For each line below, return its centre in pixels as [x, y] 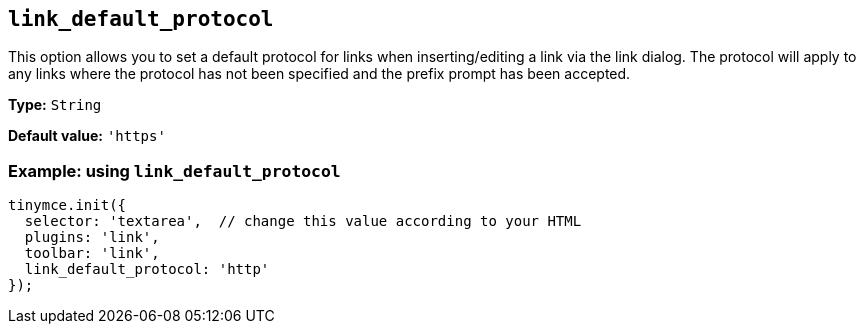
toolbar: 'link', [92, 253]
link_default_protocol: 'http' [147, 269]
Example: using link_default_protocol [174, 170]
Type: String [55, 105]
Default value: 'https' [87, 136]
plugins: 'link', [92, 237]
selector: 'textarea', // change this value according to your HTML [303, 221]
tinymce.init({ [67, 205]
